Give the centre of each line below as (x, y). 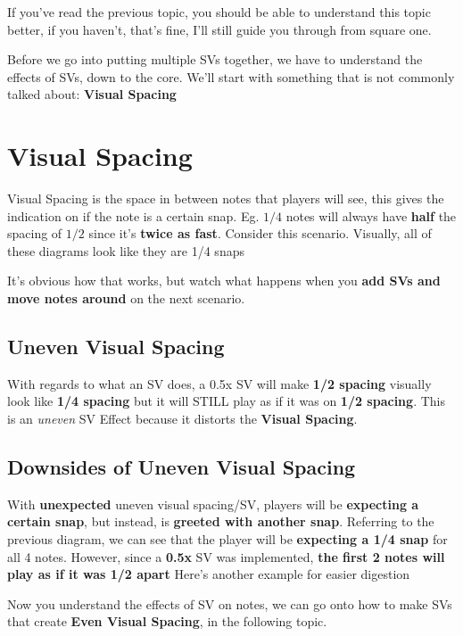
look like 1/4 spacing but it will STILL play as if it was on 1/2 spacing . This (226, 401)
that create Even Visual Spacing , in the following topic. (167, 621)
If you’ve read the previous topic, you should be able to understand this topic (219, 12)
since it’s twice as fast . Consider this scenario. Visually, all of (260, 233)
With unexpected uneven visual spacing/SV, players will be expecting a (213, 504)
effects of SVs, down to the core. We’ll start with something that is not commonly (231, 76)
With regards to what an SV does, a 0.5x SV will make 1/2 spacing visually (219, 383)
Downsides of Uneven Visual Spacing (182, 467)
